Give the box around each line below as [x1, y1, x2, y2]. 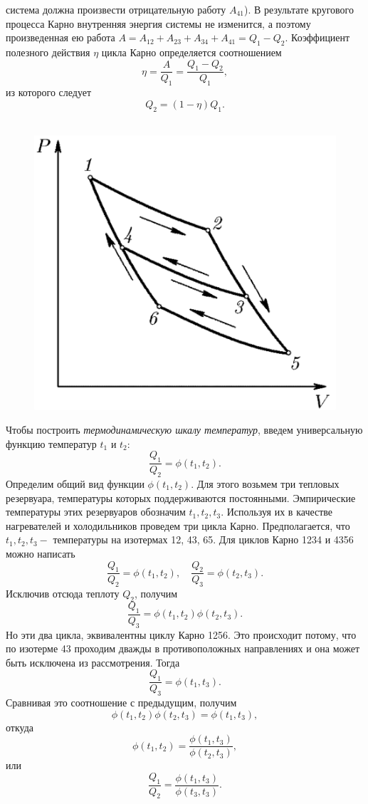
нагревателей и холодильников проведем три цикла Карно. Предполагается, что [6, 518, 350, 533]
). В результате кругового [244, 2, 354, 16]
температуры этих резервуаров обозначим [6, 504, 186, 519]
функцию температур [6, 436, 97, 451]
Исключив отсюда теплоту [6, 586, 120, 601]
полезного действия [6, 44, 90, 59]
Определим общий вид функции [6, 476, 144, 491]
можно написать [6, 545, 75, 560]
